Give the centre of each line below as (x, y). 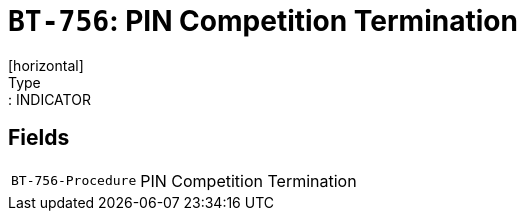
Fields (39, 138)
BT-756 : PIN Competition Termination (263, 21)
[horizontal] (46, 65)
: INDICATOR (49, 99)
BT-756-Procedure (74, 181)
